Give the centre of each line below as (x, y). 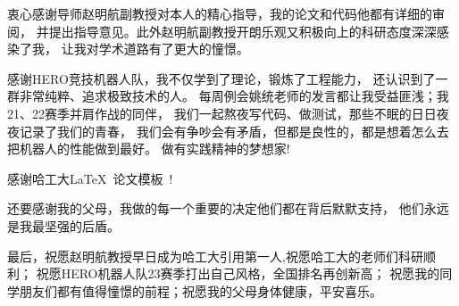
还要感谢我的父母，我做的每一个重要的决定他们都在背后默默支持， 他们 (216, 208)
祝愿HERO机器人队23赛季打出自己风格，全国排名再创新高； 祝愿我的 (238, 273)
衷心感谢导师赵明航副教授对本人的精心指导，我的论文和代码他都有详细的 (220, 13)
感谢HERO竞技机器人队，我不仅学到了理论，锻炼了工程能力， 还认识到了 (221, 78)
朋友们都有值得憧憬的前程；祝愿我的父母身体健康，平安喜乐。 (200, 290)
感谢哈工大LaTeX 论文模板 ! (90, 178)
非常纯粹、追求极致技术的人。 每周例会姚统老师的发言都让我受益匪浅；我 (234, 96)
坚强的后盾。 (82, 225)
